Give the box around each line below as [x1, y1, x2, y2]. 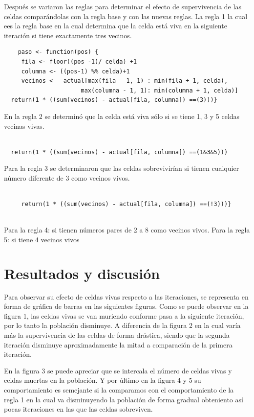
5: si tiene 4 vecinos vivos [4, 234, 80, 244]
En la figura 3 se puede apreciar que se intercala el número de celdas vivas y [4, 365, 232, 375]
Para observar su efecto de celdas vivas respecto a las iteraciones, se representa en [4, 291, 249, 301]
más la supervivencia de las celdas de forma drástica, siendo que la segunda [4, 329, 230, 340]
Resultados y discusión [4, 263, 160, 283]
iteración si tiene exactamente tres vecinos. [4, 30, 132, 40]
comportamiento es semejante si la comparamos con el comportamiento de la [4, 384, 234, 394]
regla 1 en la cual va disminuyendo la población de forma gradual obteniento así [4, 394, 243, 404]
